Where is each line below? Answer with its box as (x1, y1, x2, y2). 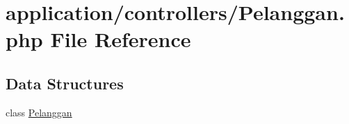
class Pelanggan (6, 105, 72, 119)
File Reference (50, 25, 191, 53)
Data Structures (6, 72, 124, 94)
